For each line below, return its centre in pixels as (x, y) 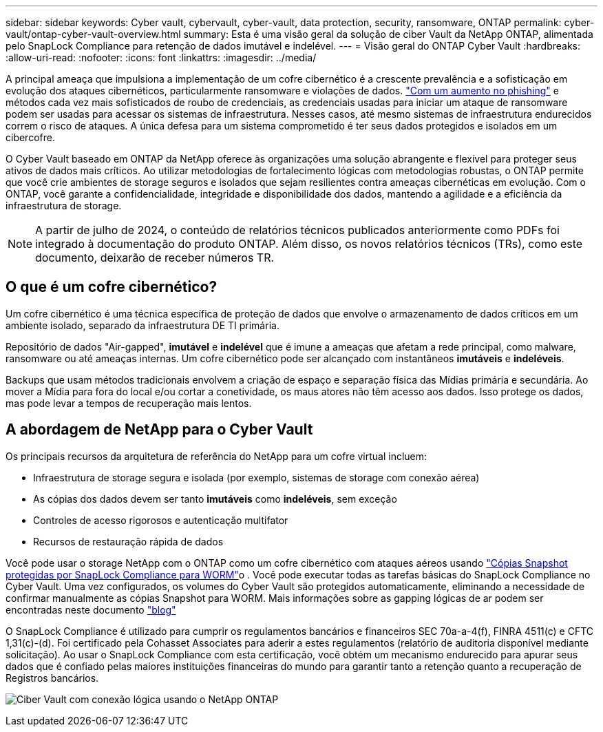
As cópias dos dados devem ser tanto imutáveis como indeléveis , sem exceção (215, 499)
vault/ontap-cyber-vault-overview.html (93, 34)
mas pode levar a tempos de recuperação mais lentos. (129, 403)
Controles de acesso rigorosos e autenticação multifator (161, 520)
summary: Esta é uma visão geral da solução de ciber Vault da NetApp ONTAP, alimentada (388, 34)
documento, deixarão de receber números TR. (155, 258)
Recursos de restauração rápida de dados (128, 541)
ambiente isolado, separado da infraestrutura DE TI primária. (142, 325)
